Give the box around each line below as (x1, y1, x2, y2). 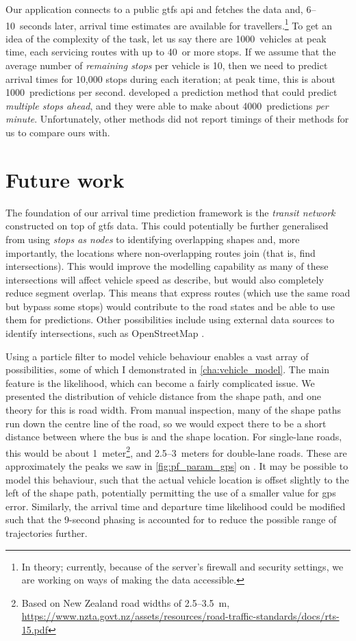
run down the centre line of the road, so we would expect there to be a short (5, 416, 327, 430)
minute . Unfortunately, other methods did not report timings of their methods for (5, 112, 349, 126)
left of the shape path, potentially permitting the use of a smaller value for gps (5, 486, 336, 500)
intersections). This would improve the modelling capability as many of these (5, 259, 329, 273)
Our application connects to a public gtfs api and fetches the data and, (5, 2, 303, 16)
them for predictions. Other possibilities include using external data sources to (5, 312, 335, 327)
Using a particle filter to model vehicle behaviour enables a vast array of (5, 349, 309, 363)
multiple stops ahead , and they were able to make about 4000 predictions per (5, 98, 329, 112)
